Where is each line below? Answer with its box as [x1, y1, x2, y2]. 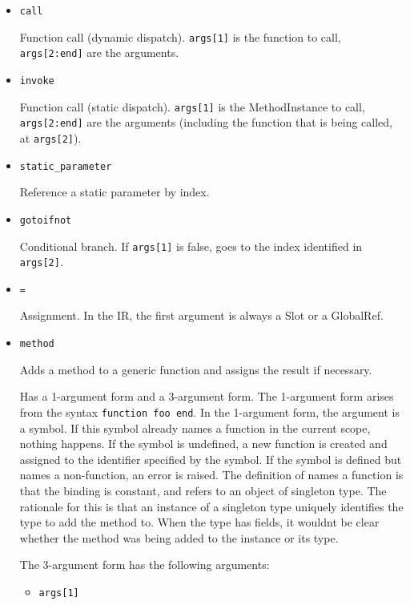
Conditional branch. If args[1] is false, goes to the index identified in [19, 237, 363, 254]
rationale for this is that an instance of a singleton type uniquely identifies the [19, 498, 404, 514]
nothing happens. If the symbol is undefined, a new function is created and [19, 435, 388, 452]
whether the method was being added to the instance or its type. [19, 529, 339, 546]
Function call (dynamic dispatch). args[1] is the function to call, [19, 28, 341, 45]
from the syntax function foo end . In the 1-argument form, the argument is [19, 403, 400, 420]
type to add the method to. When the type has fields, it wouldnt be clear [19, 514, 380, 530]
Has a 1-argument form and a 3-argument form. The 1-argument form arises [19, 388, 394, 405]
